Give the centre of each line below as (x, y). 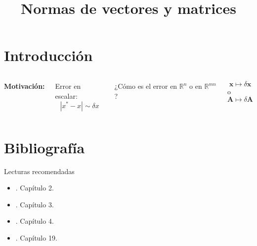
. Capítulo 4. (35, 221)
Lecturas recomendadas (39, 171)
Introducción (48, 55)
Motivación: (24, 86)
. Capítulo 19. (36, 238)
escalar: (66, 95)
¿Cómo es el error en (146, 86)
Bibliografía (44, 147)
